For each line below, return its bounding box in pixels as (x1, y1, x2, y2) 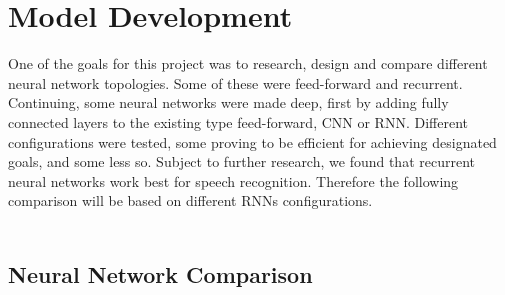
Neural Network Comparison (8, 258, 313, 289)
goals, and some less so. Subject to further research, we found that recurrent (8, 151, 475, 172)
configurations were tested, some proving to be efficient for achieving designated (8, 131, 497, 152)
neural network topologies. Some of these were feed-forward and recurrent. (8, 72, 463, 93)
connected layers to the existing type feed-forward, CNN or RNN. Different (8, 111, 468, 132)
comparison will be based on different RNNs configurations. (8, 190, 373, 211)
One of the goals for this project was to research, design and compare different (8, 53, 488, 74)
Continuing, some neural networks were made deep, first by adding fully (8, 92, 449, 113)
